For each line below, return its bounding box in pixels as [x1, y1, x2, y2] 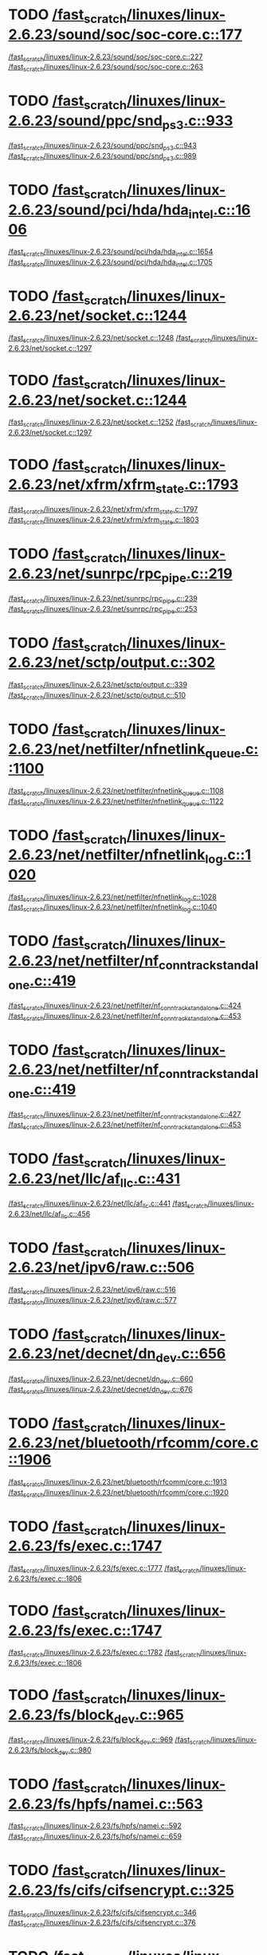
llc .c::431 [120, 1170, 181, 1190]
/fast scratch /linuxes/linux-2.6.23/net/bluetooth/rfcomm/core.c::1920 [8, 1487, 229, 1499]
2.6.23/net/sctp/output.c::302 [8, 654, 215, 671]
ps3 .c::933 [162, 112, 234, 132]
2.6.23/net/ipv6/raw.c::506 [8, 1258, 195, 1276]
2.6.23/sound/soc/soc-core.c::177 [8, 26, 243, 43]
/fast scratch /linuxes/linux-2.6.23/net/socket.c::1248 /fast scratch [8, 333, 212, 344]
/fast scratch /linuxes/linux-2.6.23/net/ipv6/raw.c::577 [8, 1295, 177, 1307]
